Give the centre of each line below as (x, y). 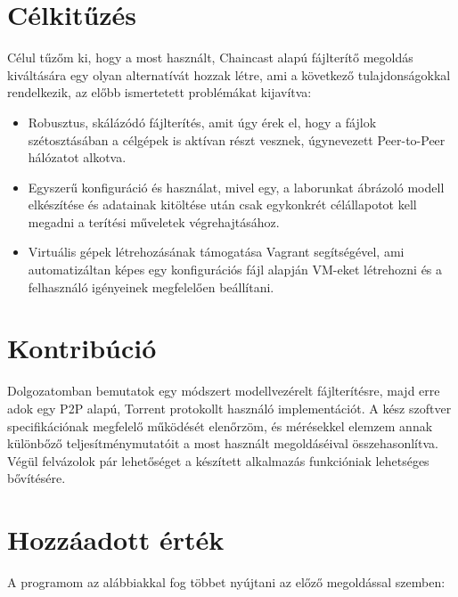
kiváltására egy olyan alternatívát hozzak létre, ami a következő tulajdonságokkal (229, 74)
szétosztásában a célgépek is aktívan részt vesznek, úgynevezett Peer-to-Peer (237, 139)
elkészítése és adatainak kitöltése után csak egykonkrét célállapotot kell (222, 204)
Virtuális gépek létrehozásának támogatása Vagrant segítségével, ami (216, 252)
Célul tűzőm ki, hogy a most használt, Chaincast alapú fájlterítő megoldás (210, 57)
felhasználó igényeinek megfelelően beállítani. (151, 286)
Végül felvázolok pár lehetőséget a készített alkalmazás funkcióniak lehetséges (218, 460)
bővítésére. (37, 478)
